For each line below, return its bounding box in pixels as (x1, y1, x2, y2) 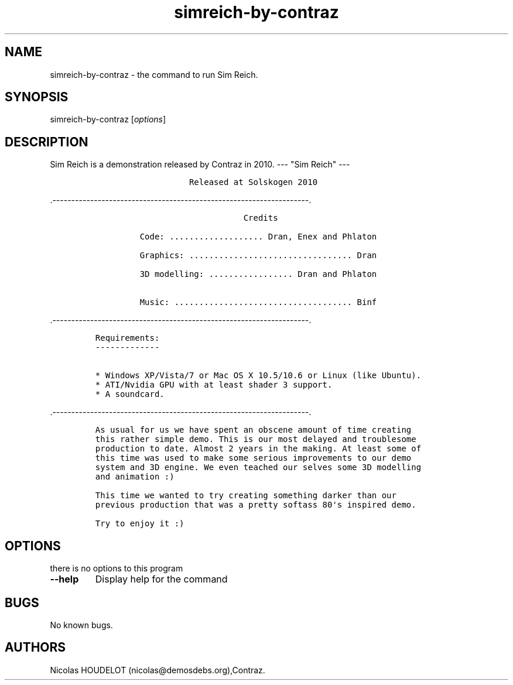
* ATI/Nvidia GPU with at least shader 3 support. (95, 380, 333, 390)
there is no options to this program (50, 563, 183, 574)
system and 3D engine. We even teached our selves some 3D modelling (95, 463, 422, 472)
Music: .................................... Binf (139, 297, 377, 307)
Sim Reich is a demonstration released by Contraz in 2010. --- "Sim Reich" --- (50, 159, 350, 170)
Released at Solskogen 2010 (189, 177, 318, 187)
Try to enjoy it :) (95, 519, 184, 529)
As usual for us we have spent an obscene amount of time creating (95, 425, 412, 435)
